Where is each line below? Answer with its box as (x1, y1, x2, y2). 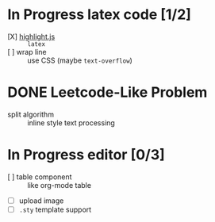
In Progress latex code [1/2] (7, 6, 192, 24)
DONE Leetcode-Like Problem (7, 83, 208, 101)
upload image (18, 196, 64, 205)
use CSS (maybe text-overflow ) (27, 55, 132, 65)
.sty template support (18, 205, 92, 214)
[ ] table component (7, 172, 72, 182)
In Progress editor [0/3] (7, 146, 166, 164)
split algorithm (7, 109, 55, 119)
